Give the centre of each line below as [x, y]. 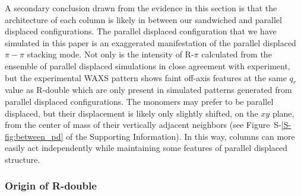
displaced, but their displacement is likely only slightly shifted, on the [132, 113]
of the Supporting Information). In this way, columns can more [180, 136]
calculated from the [237, 54]
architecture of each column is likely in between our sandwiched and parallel [143, 19]
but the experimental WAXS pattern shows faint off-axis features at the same [146, 77]
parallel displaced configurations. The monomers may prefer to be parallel [139, 101]
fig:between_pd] [34, 136]
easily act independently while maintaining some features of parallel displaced [146, 148]
